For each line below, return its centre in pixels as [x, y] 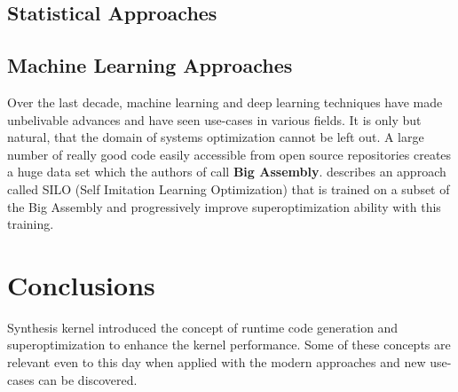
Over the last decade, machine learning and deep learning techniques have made [225, 102]
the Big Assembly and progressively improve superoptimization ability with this [224, 206]
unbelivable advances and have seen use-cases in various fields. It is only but [214, 119]
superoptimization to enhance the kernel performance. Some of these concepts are [229, 345]
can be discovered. [88, 379]
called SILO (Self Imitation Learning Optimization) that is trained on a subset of [229, 188]
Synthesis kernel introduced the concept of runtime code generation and [203, 327]
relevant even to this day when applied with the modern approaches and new [217, 362]
